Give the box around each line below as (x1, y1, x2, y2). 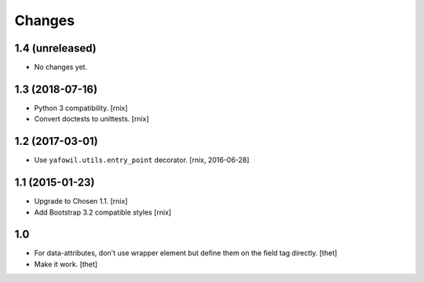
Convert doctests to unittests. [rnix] (34, 114, 149, 124)
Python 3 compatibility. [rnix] (34, 103, 129, 113)
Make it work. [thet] (34, 259, 98, 269)
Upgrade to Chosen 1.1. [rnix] (34, 197, 129, 206)
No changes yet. (34, 63, 88, 72)
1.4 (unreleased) (14, 42, 97, 55)
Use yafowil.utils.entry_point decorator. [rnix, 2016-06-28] (34, 155, 250, 164)
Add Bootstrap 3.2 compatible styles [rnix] (34, 208, 172, 217)
